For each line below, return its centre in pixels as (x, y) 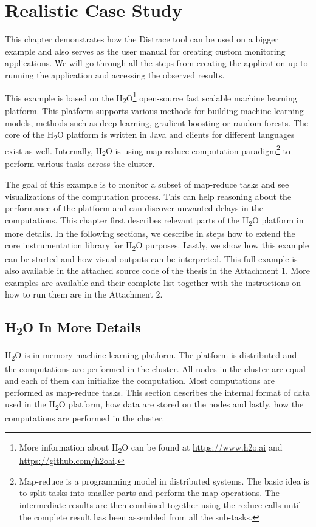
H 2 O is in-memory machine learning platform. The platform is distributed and (151, 356)
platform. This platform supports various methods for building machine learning (154, 111)
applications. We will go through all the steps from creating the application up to (156, 63)
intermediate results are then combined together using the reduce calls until (160, 505)
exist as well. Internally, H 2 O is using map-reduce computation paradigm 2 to (148, 150)
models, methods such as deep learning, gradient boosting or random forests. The (156, 122)
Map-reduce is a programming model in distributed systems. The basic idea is (164, 481)
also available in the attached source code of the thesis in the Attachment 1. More (157, 270)
